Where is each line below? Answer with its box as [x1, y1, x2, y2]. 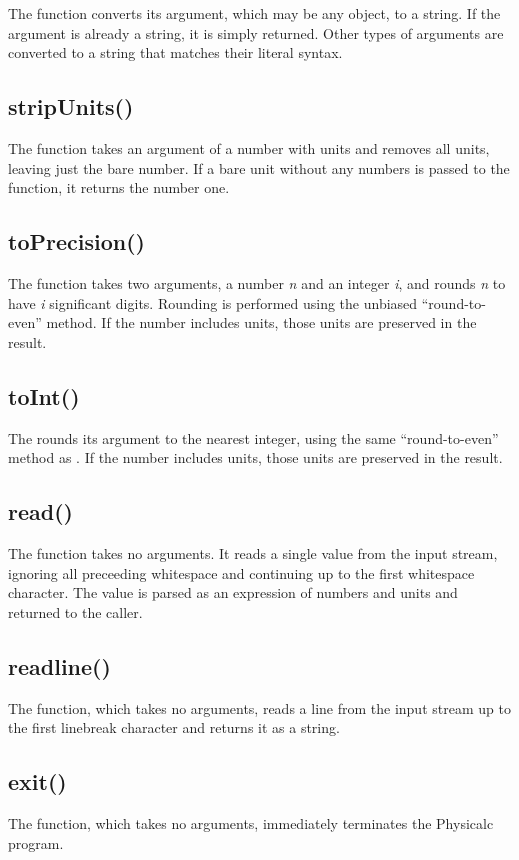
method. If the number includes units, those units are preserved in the [46, 312, 477, 333]
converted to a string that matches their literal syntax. [8, 42, 343, 63]
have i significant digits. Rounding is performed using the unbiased [8, 292, 418, 313]
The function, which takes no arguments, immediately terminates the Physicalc [8, 812, 494, 833]
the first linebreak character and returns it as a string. [8, 717, 340, 738]
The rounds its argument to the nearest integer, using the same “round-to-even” [8, 427, 499, 448]
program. [8, 832, 64, 853]
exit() [8, 766, 67, 797]
